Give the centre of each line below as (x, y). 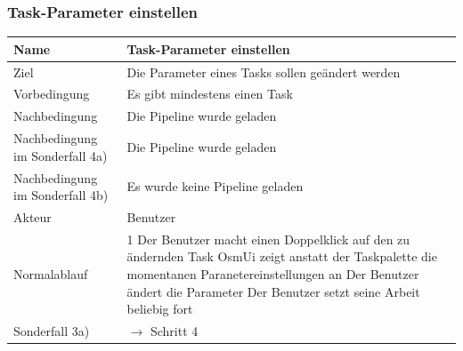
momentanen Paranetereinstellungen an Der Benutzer (273, 274)
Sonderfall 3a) (52, 331)
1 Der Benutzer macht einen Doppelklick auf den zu (268, 239)
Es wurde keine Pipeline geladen (215, 186)
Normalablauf (51, 274)
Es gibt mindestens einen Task (210, 94)
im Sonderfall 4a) (61, 155)
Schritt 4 (174, 331)
